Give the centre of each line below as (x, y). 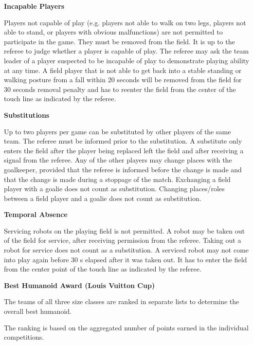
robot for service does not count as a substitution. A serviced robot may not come (126, 250)
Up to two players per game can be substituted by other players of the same (117, 131)
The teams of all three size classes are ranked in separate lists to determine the (122, 301)
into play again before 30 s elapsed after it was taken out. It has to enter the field (126, 259)
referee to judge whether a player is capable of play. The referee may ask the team (126, 51)
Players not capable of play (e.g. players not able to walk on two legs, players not (125, 22)
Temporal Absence (36, 214)
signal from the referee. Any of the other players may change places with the (118, 160)
